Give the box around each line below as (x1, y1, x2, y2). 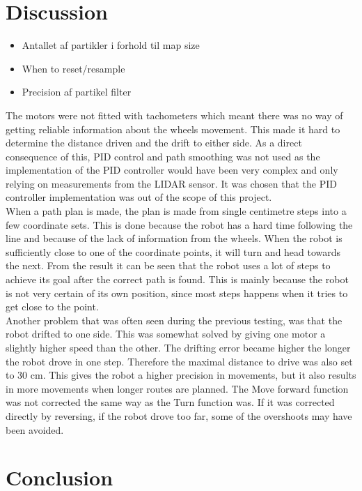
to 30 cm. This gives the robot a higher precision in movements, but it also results (6, 368, 356, 382)
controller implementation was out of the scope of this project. (6, 190, 272, 204)
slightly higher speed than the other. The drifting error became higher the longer (6, 340, 351, 354)
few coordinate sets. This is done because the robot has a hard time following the (6, 217, 353, 232)
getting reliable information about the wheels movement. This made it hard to (6, 121, 340, 136)
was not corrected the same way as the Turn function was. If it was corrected (6, 395, 335, 409)
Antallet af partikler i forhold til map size (22, 38, 200, 52)
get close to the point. (6, 299, 99, 314)
